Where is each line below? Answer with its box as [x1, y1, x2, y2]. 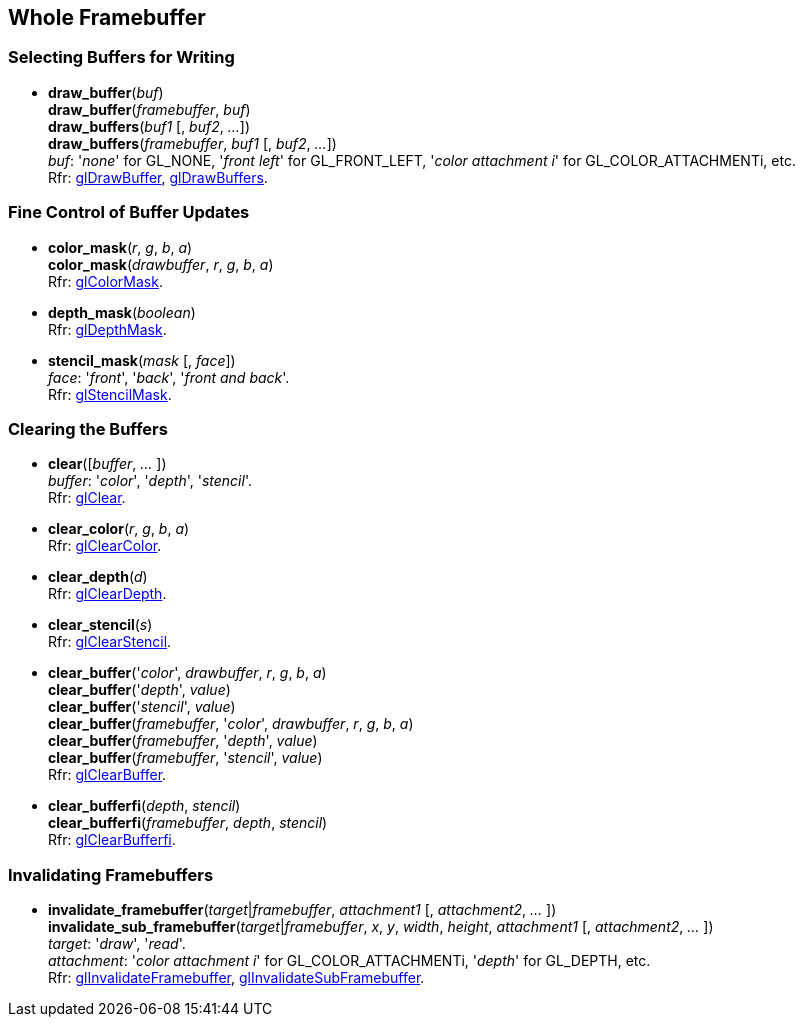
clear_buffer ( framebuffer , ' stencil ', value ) [48, 749, 323, 767]
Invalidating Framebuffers [8, 864, 214, 885]
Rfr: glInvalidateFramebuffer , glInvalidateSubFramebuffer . [48, 969, 425, 987]
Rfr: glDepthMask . [48, 320, 167, 338]
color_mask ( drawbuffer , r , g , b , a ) [48, 255, 274, 273]
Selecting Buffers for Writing [8, 47, 235, 68]
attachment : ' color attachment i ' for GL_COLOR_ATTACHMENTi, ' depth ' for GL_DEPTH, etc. [48, 952, 651, 970]
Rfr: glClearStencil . [48, 633, 172, 651]
